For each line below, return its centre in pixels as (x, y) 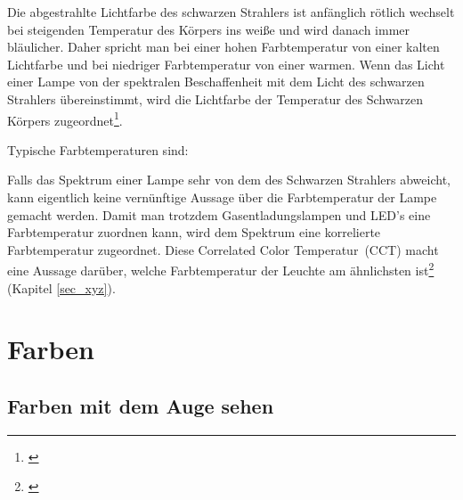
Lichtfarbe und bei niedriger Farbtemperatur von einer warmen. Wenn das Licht (226, 64)
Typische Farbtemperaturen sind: (98, 149)
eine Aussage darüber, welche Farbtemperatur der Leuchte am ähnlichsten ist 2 (221, 269)
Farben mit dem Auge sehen (141, 405)
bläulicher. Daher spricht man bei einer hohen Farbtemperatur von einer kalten (223, 47)
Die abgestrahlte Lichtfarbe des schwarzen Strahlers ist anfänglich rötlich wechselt (231, 12)
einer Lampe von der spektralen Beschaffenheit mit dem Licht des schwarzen (216, 82)
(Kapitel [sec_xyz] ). (61, 287)
